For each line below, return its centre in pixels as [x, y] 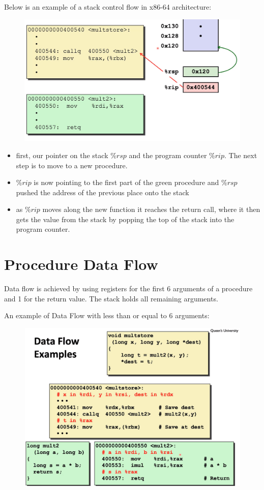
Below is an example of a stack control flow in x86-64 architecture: [108, 7]
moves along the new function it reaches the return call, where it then [151, 209]
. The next [241, 155]
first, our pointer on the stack [62, 155]
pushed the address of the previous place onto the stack [102, 192]
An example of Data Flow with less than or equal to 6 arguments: [107, 315]
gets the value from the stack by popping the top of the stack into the [125, 219]
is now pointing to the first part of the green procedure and [126, 182]
